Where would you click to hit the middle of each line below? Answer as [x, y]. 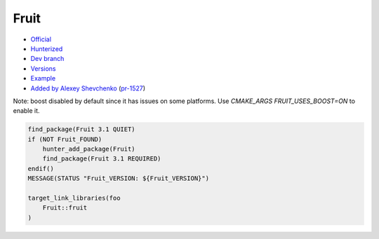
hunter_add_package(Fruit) [89, 149]
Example [43, 78]
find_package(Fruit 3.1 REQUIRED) [102, 159]
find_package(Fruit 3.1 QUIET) [82, 129]
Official [41, 39]
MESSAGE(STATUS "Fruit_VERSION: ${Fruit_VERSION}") [119, 178]
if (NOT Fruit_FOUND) [65, 139]
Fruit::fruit [65, 208]
